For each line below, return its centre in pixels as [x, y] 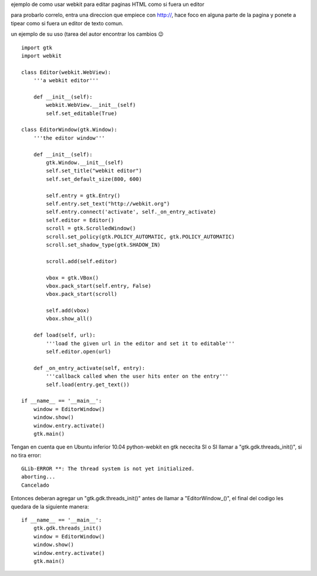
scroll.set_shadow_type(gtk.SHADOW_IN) [103, 245]
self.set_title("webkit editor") [94, 171]
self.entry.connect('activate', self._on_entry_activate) [131, 212]
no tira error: [26, 455]
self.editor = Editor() [80, 220]
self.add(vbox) [68, 311]
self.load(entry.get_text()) [88, 384]
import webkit [41, 55]
